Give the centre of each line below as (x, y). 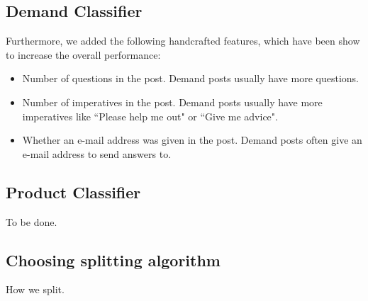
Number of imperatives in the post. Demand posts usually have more (172, 102)
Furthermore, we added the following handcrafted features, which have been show (183, 41)
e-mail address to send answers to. (97, 153)
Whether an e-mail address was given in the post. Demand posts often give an (192, 140)
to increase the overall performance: (83, 54)
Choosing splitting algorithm (113, 260)
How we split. (35, 289)
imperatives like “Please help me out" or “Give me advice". (150, 116)
